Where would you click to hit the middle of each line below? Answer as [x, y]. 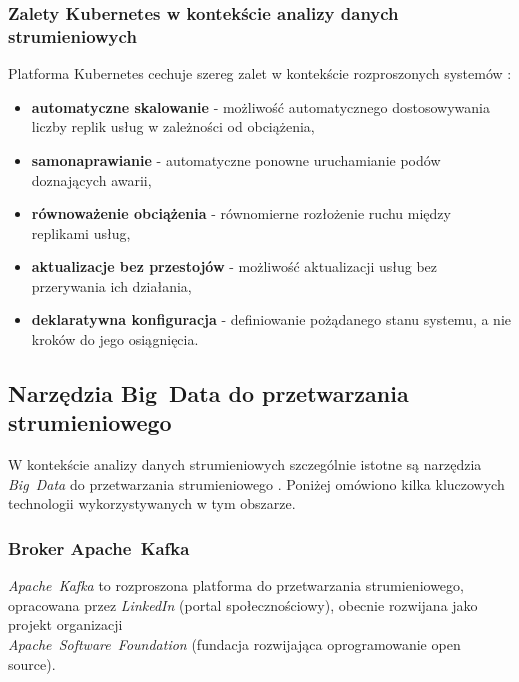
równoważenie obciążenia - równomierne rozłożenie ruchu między [241, 213]
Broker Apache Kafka [99, 547]
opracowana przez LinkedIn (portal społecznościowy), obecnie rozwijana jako [243, 604]
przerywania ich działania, [111, 285]
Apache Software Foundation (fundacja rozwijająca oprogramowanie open [234, 644]
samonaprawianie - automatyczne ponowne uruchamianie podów [236, 159]
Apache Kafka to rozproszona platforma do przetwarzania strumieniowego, [236, 585]
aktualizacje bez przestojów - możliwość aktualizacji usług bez [234, 266]
